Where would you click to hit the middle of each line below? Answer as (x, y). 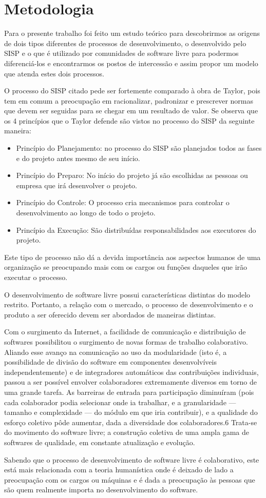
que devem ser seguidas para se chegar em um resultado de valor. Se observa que (131, 111)
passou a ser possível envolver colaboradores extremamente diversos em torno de (130, 382)
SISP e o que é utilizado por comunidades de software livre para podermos (121, 53)
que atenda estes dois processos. (54, 73)
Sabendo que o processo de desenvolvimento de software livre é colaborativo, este (132, 459)
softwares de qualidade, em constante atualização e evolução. (100, 442)
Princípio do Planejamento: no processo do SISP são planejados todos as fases (139, 148)
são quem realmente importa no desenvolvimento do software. (101, 490)
